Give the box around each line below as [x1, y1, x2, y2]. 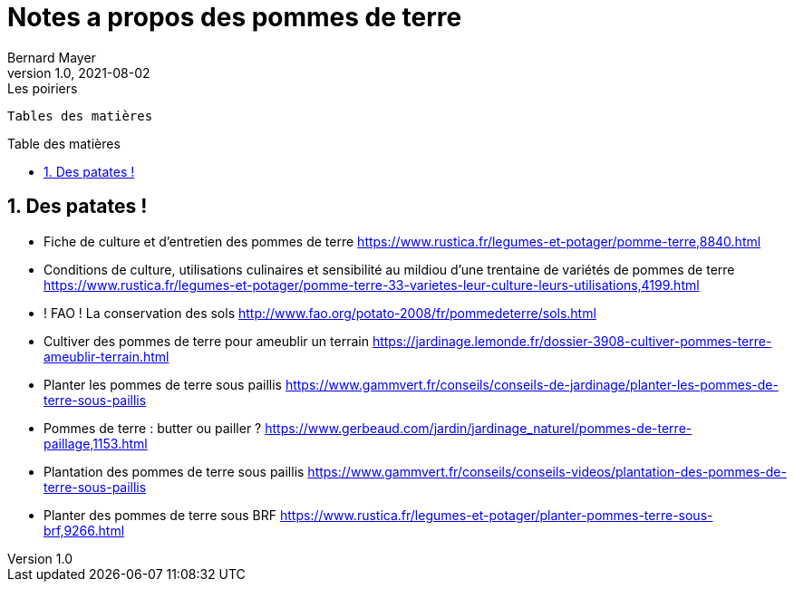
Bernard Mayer [7, 49, 96, 65]
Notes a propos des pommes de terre [7, 2, 462, 33]
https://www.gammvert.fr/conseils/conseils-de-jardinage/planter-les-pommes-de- [285, 376, 779, 392]
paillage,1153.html [44, 435, 148, 451]
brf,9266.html [44, 522, 125, 538]
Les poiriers [7, 80, 78, 96]
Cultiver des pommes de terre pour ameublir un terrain [44, 333, 369, 349]
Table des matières [7, 135, 121, 151]
